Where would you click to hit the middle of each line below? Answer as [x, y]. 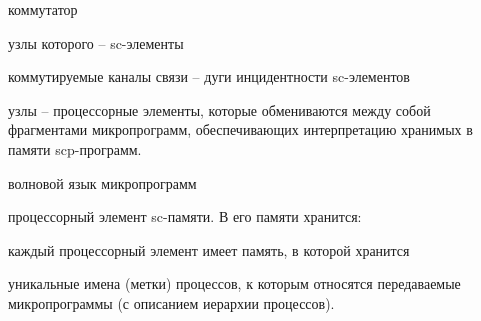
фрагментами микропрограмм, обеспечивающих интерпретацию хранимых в [240, 129]
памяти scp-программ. [75, 148]
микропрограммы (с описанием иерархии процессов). [171, 302]
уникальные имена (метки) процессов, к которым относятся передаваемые [234, 283]
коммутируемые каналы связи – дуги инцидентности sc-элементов [209, 76]
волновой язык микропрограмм [102, 182]
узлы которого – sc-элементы [96, 42]
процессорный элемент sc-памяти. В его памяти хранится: [185, 216]
